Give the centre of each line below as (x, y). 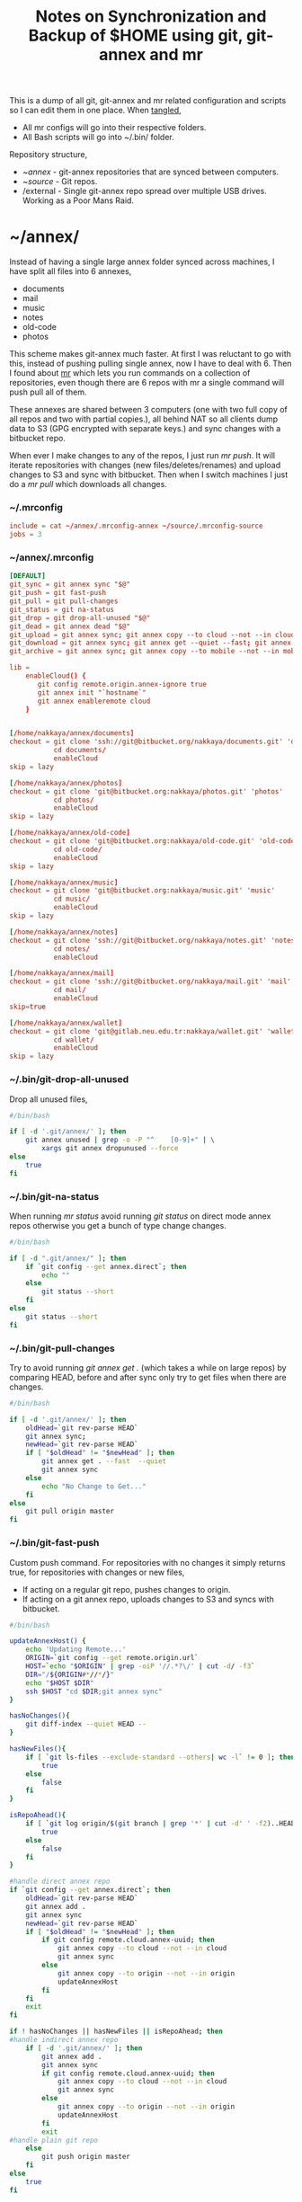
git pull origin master (70, 1512)
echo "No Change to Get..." (94, 1486)
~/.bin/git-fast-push (54, 1543)
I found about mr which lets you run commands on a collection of (130, 373)
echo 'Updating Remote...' (76, 1650)
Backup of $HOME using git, (136, 36)
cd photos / (74, 800)
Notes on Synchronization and (151, 17)
